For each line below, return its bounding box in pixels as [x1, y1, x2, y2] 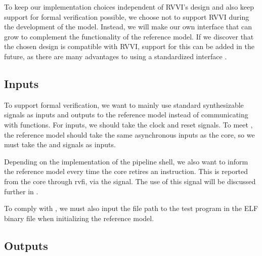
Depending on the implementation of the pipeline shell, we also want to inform [4, 156, 248, 166]
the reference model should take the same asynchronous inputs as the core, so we [4, 129, 255, 140]
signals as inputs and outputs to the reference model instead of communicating [4, 109, 248, 120]
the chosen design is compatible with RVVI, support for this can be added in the [4, 41, 254, 52]
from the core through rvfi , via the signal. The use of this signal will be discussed [4, 176, 256, 186]
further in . [4, 186, 38, 196]
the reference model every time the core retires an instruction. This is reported [4, 166, 248, 177]
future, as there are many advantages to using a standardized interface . [4, 51, 227, 61]
